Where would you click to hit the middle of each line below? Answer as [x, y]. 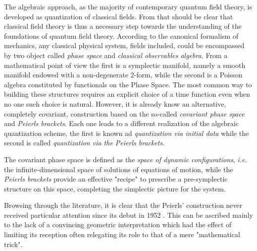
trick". [13, 244]
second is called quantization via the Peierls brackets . [84, 143]
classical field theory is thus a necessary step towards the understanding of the [123, 26]
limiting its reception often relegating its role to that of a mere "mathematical [122, 234]
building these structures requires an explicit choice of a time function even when [127, 94]
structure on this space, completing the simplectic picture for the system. [115, 188]
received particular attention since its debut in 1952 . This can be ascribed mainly [128, 215]
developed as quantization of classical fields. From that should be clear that [119, 16]
